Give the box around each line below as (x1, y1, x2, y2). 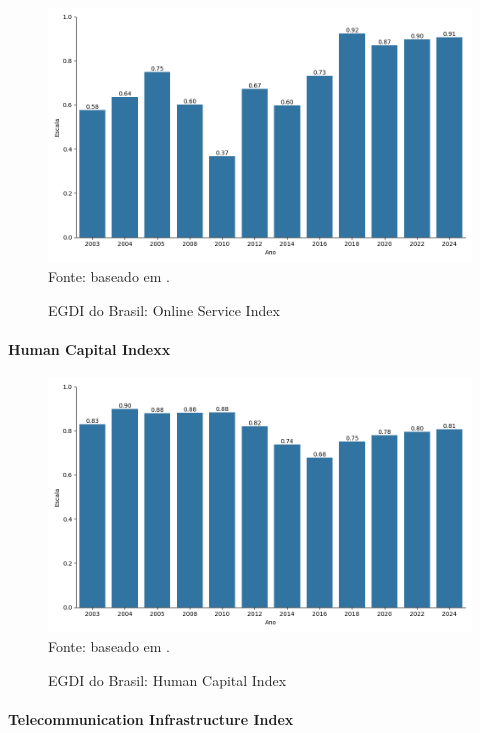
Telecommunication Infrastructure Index (8, 708, 294, 729)
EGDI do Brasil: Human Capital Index (48, 669, 287, 690)
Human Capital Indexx (8, 338, 171, 359)
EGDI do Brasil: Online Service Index (48, 299, 280, 320)
